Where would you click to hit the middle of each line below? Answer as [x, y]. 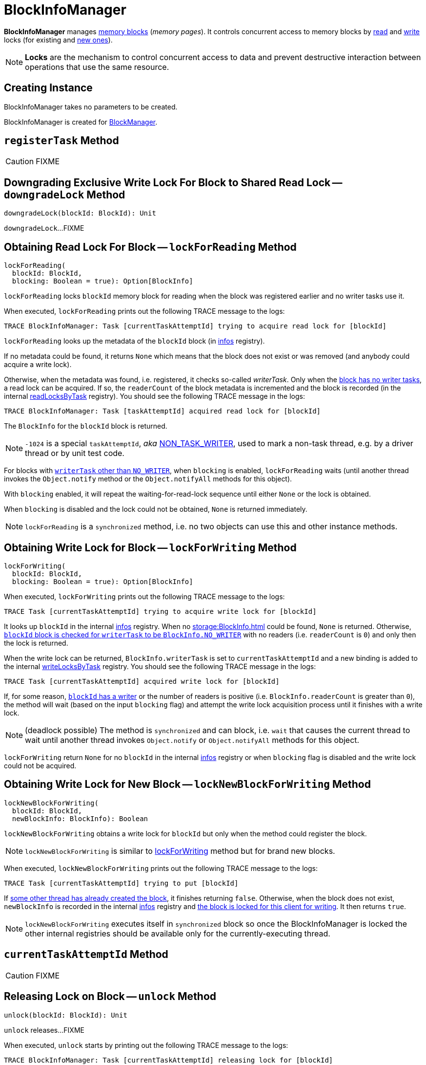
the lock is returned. [36, 643]
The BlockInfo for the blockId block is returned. [86, 426]
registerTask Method [61, 141]
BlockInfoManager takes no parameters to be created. [91, 107]
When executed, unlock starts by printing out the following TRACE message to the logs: [146, 1045]
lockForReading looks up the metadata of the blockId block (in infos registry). [134, 341]
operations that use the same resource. [97, 67]
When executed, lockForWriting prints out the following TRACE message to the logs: [144, 596]
